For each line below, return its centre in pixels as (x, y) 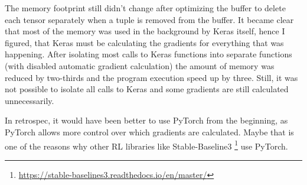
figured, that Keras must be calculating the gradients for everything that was (144, 42)
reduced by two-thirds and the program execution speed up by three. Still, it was (151, 77)
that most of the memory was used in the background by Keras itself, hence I (145, 31)
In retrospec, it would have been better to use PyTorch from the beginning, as (146, 120)
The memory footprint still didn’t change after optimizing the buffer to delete (145, 8)
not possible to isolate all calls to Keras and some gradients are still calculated (147, 89)
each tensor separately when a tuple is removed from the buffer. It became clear (149, 19)
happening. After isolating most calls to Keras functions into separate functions (148, 54)
